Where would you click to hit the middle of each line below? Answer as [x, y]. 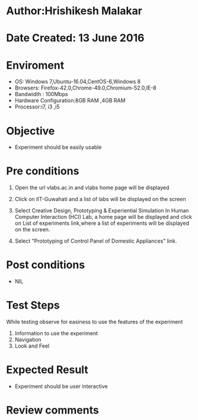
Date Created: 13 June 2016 [75, 38]
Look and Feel [32, 346]
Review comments [52, 410]
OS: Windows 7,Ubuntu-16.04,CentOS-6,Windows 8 [78, 82]
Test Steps [33, 305]
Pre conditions [43, 171]
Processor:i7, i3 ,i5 [37, 107]
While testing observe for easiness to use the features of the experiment [95, 322]
